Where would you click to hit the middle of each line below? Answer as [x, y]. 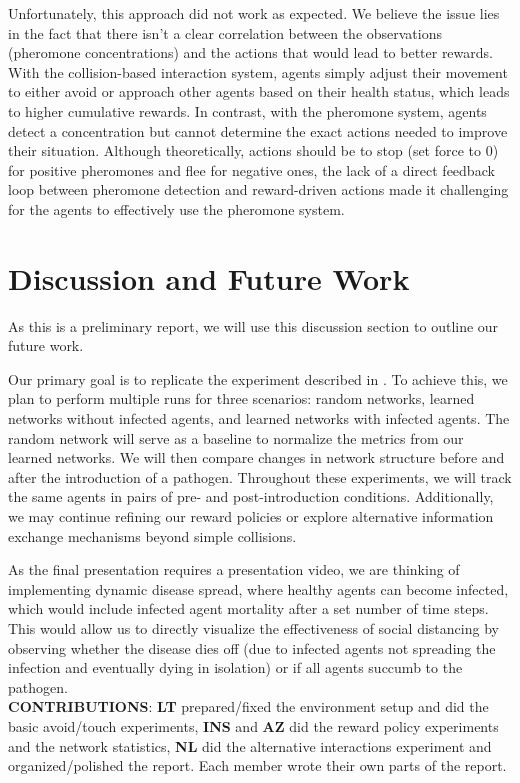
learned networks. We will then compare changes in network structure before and [256, 457]
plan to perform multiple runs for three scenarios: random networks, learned [241, 398]
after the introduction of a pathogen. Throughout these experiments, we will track [260, 476]
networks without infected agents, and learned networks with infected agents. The [259, 418]
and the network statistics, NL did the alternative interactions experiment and [250, 745]
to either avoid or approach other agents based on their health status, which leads [259, 91]
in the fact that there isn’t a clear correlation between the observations [225, 32]
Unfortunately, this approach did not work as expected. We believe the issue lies [254, 13]
